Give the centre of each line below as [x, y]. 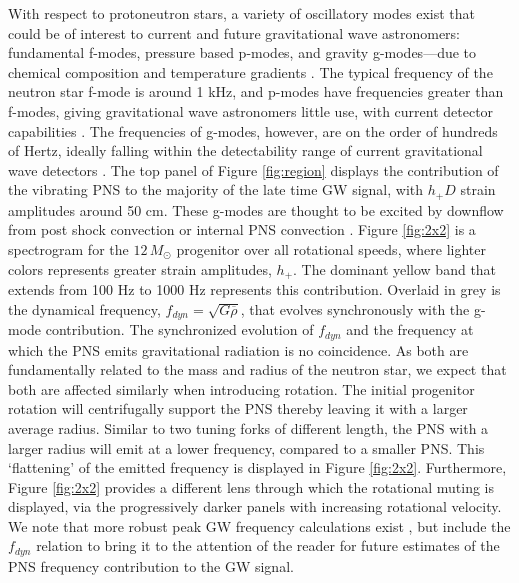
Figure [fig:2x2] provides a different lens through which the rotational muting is [251, 486]
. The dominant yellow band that [395, 268]
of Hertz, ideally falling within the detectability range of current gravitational [245, 150]
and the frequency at [410, 329]
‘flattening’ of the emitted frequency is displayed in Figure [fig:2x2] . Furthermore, [257, 467]
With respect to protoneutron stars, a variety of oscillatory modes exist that [241, 13]
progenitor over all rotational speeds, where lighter [331, 248]
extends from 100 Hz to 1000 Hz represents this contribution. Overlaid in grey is [254, 289]
